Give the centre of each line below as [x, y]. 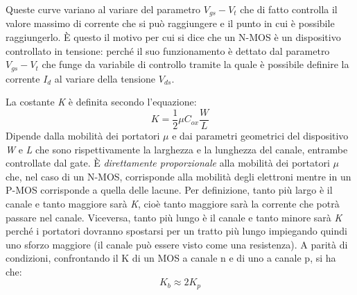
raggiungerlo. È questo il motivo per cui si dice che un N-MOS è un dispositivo [173, 37]
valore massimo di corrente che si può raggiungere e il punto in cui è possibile [170, 23]
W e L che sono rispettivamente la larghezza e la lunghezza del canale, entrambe [177, 149]
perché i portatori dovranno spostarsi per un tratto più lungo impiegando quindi [176, 231]
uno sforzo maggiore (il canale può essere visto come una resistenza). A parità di [177, 244]
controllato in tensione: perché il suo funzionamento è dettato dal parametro [168, 50]
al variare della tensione [105, 78]
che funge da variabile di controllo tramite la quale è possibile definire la [195, 64]
